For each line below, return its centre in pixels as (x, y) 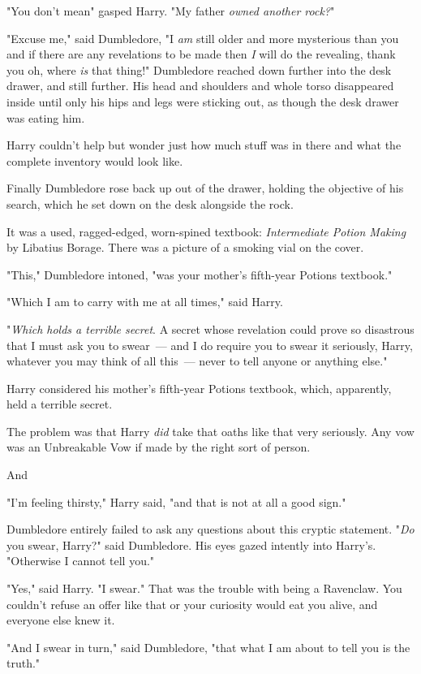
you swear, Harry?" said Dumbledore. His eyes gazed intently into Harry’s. (191, 544)
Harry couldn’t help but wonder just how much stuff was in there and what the (204, 145)
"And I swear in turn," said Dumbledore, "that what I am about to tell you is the (208, 647)
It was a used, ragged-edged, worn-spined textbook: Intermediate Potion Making (206, 231)
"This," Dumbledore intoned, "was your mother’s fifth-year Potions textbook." (200, 274)
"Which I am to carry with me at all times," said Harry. (145, 302)
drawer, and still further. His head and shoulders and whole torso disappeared (200, 86)
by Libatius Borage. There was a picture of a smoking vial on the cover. (185, 247)
